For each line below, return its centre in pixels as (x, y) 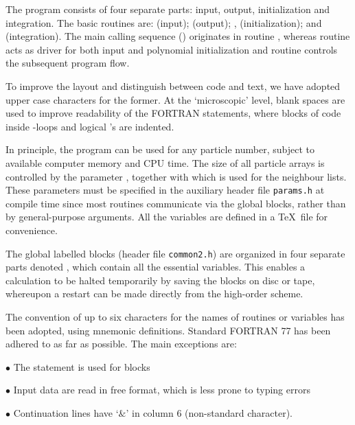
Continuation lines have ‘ (66, 412)
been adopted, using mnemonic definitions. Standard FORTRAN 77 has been (168, 330)
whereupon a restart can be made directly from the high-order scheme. (154, 294)
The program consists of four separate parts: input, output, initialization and (168, 9)
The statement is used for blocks (82, 366)
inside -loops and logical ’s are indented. (90, 126)
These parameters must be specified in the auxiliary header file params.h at (165, 190)
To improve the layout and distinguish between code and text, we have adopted (173, 85)
